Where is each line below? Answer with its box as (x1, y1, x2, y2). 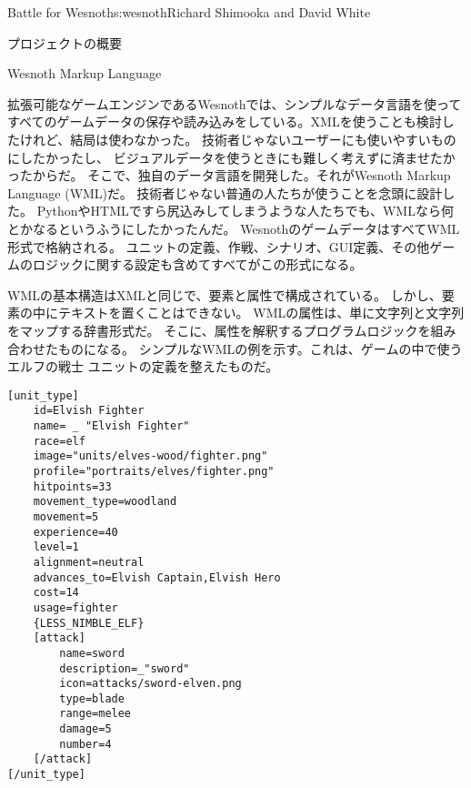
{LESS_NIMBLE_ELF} (33, 616, 145, 630)
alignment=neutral (33, 555, 145, 569)
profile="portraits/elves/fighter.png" (33, 464, 275, 478)
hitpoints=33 (33, 480, 112, 493)
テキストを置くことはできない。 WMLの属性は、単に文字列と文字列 (57, 303, 465, 322)
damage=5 (59, 722, 112, 736)
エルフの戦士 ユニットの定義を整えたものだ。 (7, 357, 279, 376)
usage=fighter (33, 601, 118, 614)
